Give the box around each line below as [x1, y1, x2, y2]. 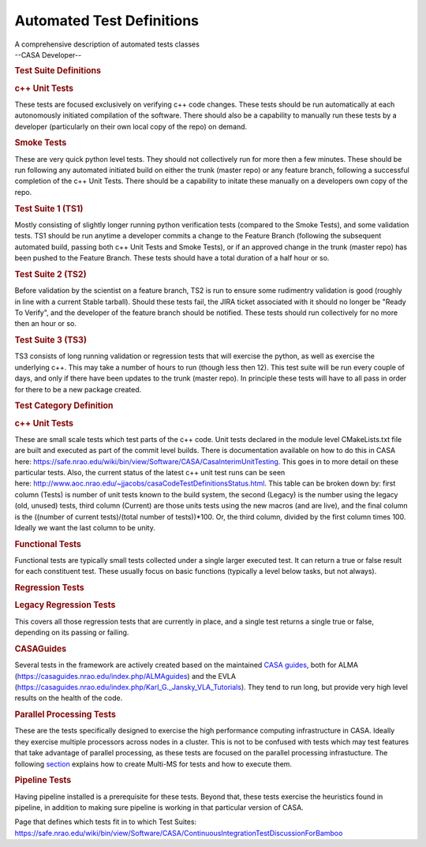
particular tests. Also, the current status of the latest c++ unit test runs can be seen [14, 468, 286, 477]
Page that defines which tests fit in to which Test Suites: [14, 817, 197, 826]
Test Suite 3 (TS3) [14, 335, 87, 346]
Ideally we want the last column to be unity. [14, 523, 155, 532]
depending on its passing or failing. [14, 628, 129, 637]
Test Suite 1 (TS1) [14, 203, 84, 214]
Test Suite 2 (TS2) [14, 268, 87, 279]
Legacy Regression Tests [14, 600, 116, 611]
